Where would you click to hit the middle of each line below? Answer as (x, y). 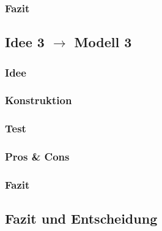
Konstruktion (39, 100)
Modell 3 (103, 42)
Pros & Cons (37, 157)
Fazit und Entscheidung (81, 218)
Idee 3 (25, 42)
